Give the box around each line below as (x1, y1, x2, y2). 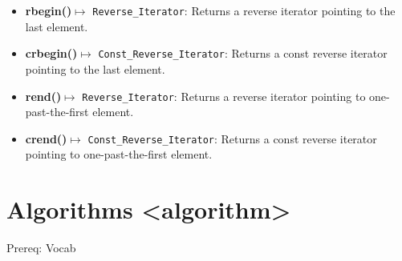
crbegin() (25, 45, 78, 62)
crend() (25, 130, 67, 147)
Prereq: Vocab (6, 239, 76, 256)
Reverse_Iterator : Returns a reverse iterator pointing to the (92, 2, 396, 18)
